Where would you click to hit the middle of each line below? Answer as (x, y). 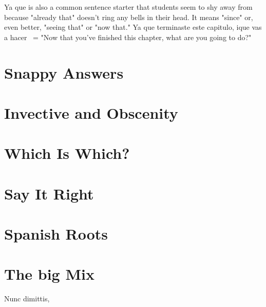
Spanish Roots (56, 234)
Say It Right (49, 193)
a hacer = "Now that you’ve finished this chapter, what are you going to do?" (128, 37)
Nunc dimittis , (27, 299)
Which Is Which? (67, 153)
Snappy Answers (64, 72)
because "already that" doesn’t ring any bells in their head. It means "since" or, (129, 17)
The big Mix (49, 274)
